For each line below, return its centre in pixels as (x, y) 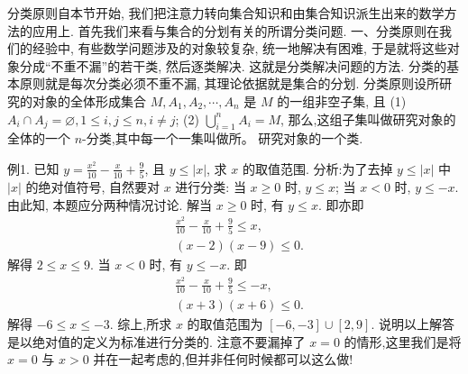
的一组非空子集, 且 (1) (342, 100)
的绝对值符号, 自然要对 (93, 187)
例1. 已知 (33, 168)
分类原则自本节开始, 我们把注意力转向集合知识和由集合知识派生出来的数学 (226, 13)
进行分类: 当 (211, 187)
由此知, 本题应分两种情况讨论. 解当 (110, 204)
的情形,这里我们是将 (403, 341)
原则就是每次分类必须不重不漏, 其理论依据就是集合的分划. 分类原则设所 (229, 83)
